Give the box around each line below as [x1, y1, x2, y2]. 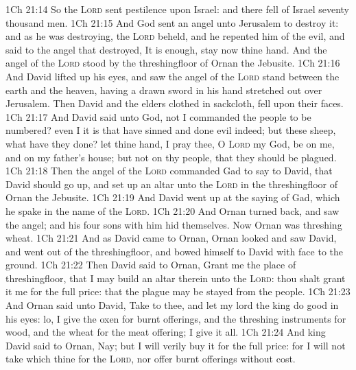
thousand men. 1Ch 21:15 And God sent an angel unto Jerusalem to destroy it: [5, 15, 339, 30]
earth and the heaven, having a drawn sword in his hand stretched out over [5, 82, 322, 97]
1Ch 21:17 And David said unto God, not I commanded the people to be [5, 109, 311, 124]
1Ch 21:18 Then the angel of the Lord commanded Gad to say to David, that [5, 163, 333, 178]
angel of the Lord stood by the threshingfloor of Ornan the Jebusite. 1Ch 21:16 [5, 56, 340, 70]
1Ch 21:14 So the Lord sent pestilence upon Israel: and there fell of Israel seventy [5, 2, 350, 16]
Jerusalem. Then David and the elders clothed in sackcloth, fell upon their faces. [5, 96, 344, 111]
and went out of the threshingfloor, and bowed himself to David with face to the [5, 244, 344, 258]
